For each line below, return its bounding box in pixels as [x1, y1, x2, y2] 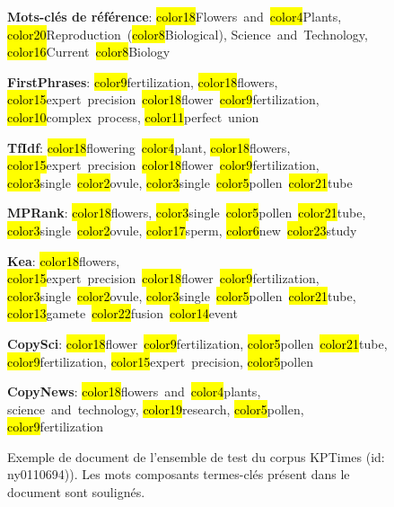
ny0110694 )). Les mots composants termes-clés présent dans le [7, 465, 350, 484]
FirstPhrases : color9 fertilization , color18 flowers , [7, 72, 278, 91]
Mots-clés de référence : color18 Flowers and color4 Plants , [7, 7, 342, 25]
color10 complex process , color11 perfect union [7, 107, 259, 126]
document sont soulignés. [7, 483, 145, 502]
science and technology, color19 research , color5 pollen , [7, 399, 304, 418]
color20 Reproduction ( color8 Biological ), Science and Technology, [7, 24, 368, 43]
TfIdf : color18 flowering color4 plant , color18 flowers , [7, 138, 291, 156]
